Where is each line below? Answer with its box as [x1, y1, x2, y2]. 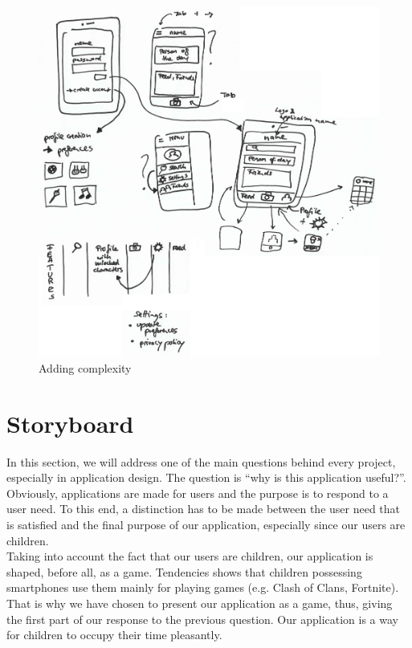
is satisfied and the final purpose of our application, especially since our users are [6, 516, 406, 533]
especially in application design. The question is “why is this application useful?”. [6, 469, 406, 486]
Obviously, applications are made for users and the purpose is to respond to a [6, 484, 389, 501]
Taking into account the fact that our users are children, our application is [6, 548, 373, 564]
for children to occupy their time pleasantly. [6, 626, 222, 643]
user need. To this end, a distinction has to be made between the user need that [6, 500, 401, 517]
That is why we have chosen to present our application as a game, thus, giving [6, 595, 393, 611]
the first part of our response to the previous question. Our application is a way [6, 610, 398, 627]
